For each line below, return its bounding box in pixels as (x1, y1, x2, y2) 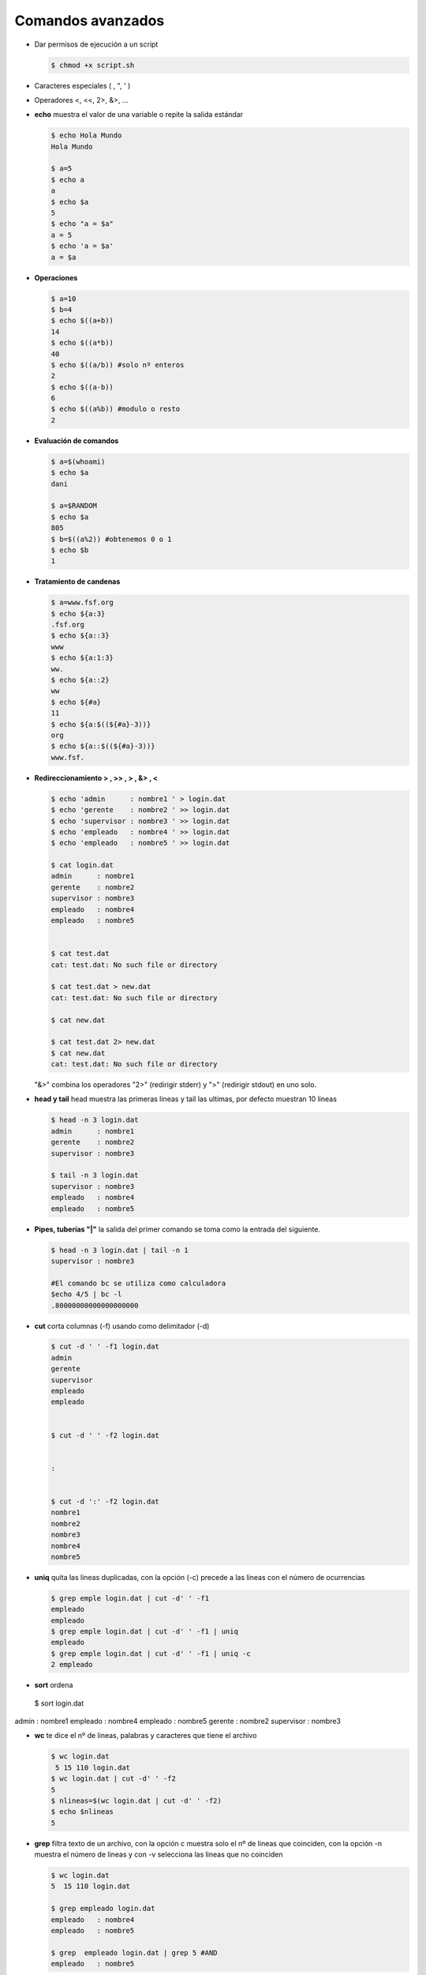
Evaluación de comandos (34, 435, 119, 446)
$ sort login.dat (34, 1698, 84, 1708)
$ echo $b (50, 545, 89, 555)
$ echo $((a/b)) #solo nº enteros (50, 360, 185, 369)
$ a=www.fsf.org (50, 598, 114, 608)
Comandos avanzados (14, 12, 165, 29)
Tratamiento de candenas (34, 577, 121, 586)
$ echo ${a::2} (50, 675, 110, 685)
